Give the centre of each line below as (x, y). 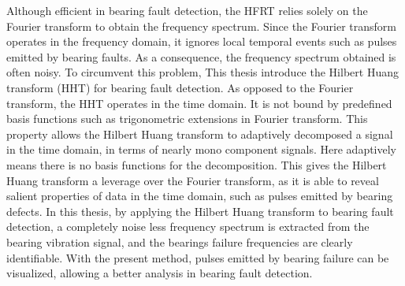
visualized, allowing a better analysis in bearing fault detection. (160, 273)
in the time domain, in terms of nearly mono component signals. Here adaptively (202, 149)
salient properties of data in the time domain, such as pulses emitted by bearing (200, 196)
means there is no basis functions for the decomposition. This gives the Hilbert (197, 164)
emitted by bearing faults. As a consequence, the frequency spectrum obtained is (201, 56)
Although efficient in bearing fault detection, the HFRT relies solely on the (187, 10)
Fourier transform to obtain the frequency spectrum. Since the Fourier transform (201, 26)
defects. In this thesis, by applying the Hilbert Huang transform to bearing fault (200, 211)
